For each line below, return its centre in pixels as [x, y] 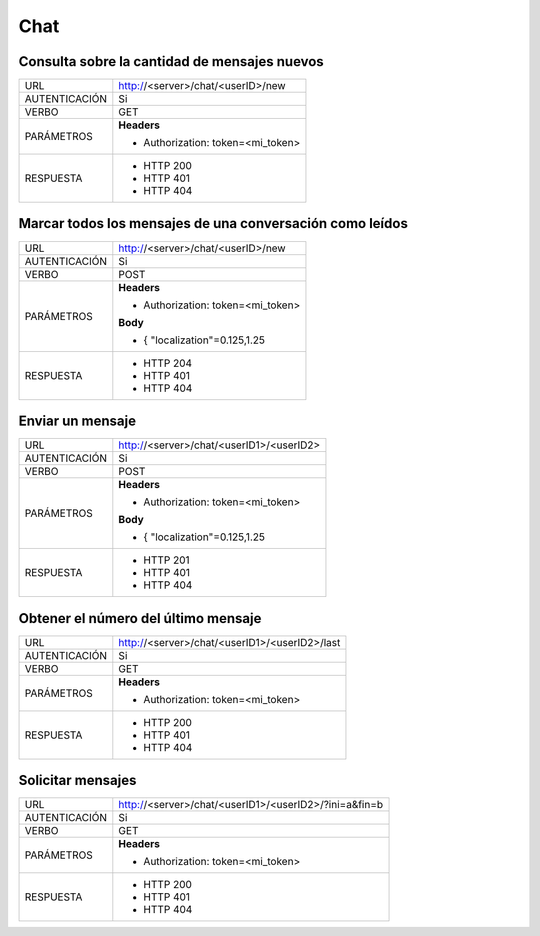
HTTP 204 [168, 363]
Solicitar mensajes [77, 780]
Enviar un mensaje [77, 421]
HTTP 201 [166, 560]
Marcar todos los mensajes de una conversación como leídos [213, 223]
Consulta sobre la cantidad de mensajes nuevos [171, 61]
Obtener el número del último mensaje [140, 618]
